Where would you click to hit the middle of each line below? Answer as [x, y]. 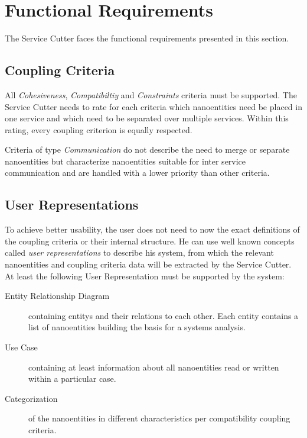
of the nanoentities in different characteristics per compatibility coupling [159, 418]
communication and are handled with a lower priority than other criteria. [137, 173]
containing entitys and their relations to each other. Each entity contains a [164, 315]
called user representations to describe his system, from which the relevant [139, 252]
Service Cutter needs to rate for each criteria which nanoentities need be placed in [153, 106]
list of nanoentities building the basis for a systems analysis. [137, 327]
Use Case [21, 347]
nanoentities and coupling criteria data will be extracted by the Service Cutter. [148, 264]
